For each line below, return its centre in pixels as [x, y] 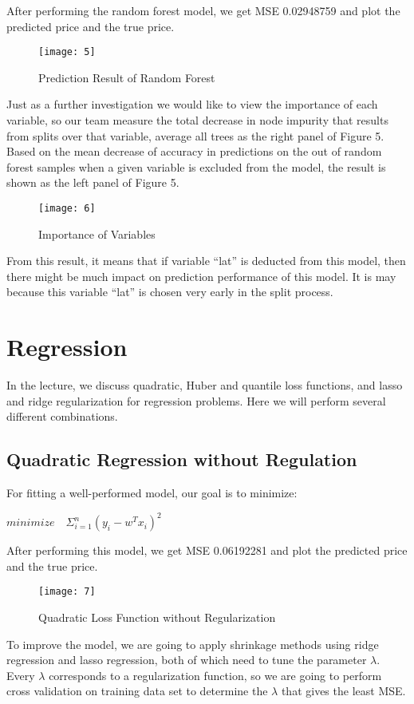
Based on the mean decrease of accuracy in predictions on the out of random [194, 151]
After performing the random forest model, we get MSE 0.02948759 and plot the [203, 10]
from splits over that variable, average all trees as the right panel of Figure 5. [195, 135]
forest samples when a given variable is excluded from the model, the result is [196, 166]
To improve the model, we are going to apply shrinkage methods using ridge [193, 644]
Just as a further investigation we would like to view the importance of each [192, 104]
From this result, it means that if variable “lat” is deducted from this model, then [206, 261]
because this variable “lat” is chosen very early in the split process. [170, 292]
